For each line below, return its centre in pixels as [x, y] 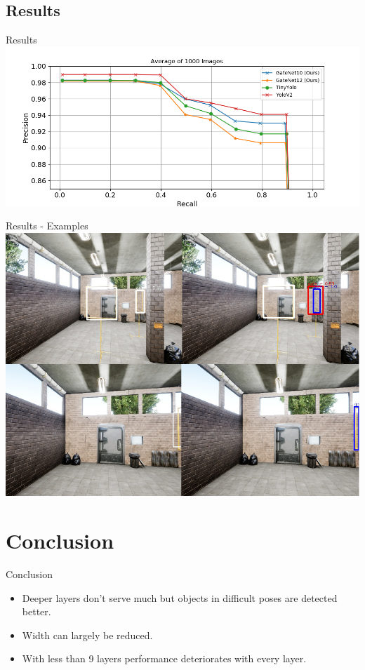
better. [36, 611]
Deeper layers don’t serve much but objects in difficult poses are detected [180, 597]
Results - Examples [47, 226]
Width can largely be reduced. [87, 635]
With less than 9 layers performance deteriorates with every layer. [164, 658]
